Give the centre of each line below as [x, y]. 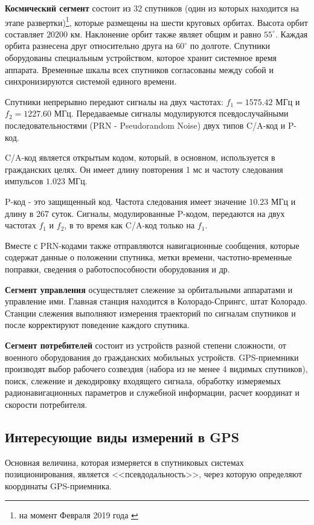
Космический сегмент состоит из [68, 8]
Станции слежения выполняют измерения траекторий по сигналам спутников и [150, 313]
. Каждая [291, 34]
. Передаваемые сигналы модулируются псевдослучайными [180, 113]
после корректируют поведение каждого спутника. [97, 325]
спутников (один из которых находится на [222, 8]
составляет [24, 34]
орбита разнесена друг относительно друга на [89, 46]
